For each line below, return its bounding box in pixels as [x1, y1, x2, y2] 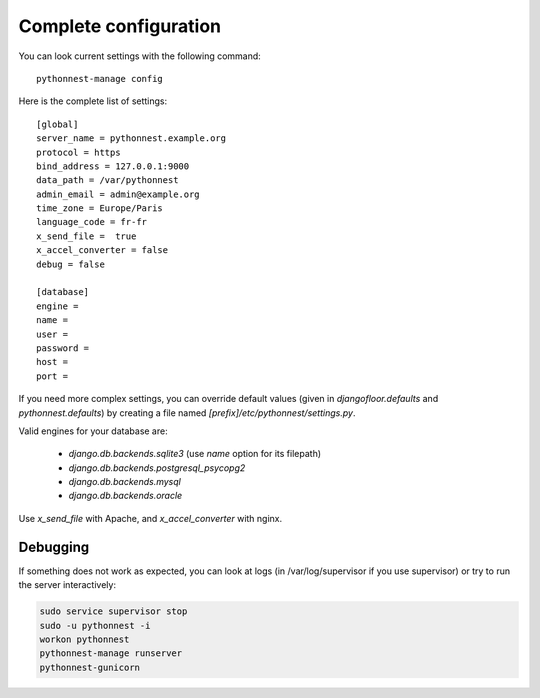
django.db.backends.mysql [68, 476, 182, 488]
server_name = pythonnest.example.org [36, 133, 227, 144]
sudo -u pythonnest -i [39, 620, 151, 631]
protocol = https [36, 146, 121, 158]
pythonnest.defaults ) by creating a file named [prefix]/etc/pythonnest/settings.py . [18, 406, 356, 419]
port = [36, 370, 69, 382]
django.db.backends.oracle [68, 490, 183, 502]
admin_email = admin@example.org [36, 188, 200, 200]
